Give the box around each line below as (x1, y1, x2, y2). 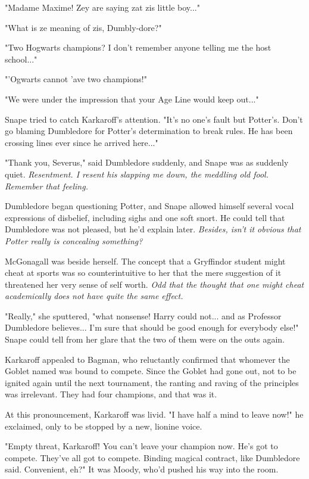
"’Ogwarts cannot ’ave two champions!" (5, 73, 147, 85)
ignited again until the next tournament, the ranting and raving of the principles (5, 376, 299, 388)
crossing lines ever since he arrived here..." (5, 136, 158, 148)
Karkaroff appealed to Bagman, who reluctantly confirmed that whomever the (5, 353, 290, 365)
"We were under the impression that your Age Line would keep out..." (5, 92, 259, 105)
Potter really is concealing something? (5, 234, 143, 247)
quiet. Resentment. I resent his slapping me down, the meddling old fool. (5, 167, 269, 180)
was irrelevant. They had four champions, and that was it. (5, 388, 217, 400)
